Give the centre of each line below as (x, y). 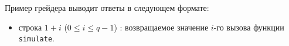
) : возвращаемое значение (161, 27)
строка (30, 27)
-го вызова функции (249, 27)
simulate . (36, 38)
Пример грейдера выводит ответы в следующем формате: (107, 7)
